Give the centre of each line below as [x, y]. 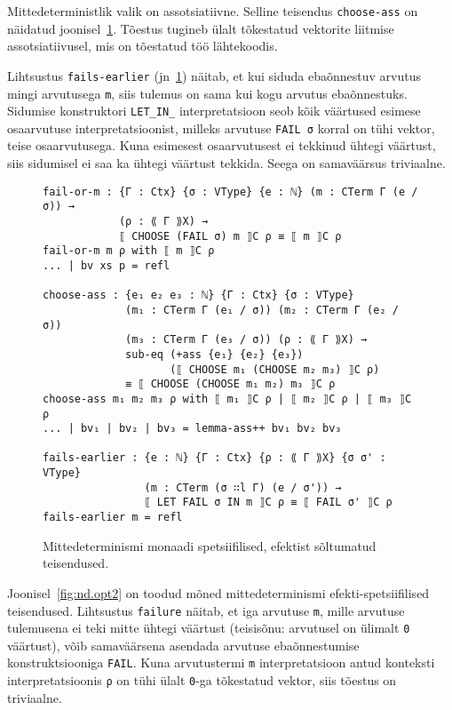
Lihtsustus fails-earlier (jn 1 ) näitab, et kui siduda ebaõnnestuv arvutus [214, 75]
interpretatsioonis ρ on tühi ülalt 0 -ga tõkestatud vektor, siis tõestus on [202, 680]
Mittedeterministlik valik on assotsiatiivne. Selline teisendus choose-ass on [213, 11]
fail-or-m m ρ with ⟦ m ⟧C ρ [129, 251]
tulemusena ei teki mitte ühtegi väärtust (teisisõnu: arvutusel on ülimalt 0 [209, 628]
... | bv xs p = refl [107, 265]
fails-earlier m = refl [113, 518]
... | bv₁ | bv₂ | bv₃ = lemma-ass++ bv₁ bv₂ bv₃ [192, 429]
